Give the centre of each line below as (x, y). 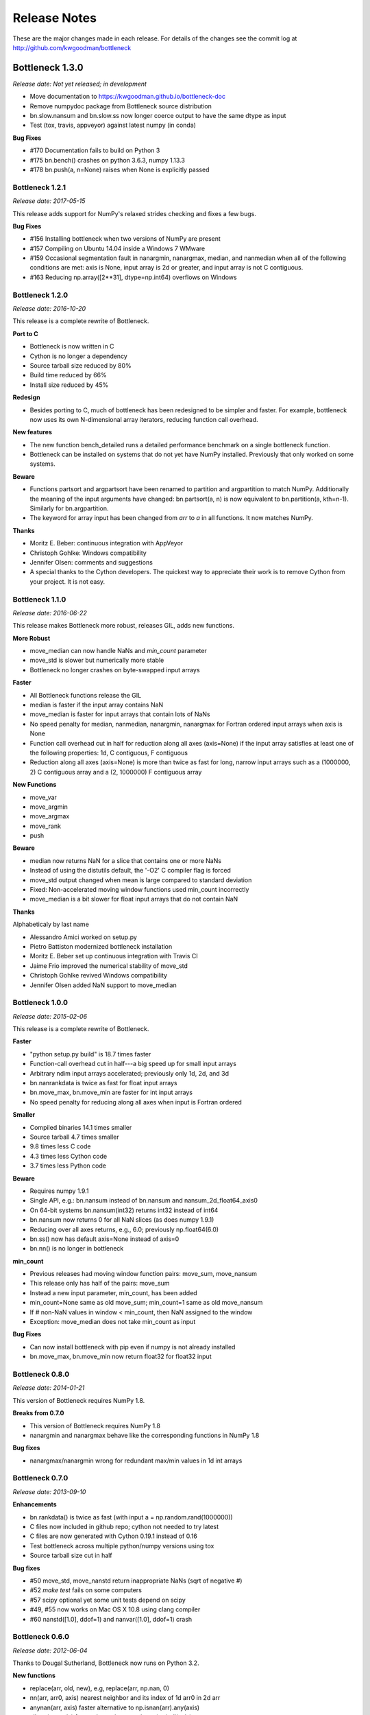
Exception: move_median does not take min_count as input (113, 1322)
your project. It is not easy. (67, 581)
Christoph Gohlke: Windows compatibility (88, 553)
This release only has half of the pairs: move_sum (100, 1284)
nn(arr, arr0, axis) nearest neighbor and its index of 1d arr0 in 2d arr (125, 1698)
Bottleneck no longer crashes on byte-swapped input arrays (115, 670)
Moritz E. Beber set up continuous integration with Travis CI (114, 956)
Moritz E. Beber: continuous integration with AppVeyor (107, 543)
